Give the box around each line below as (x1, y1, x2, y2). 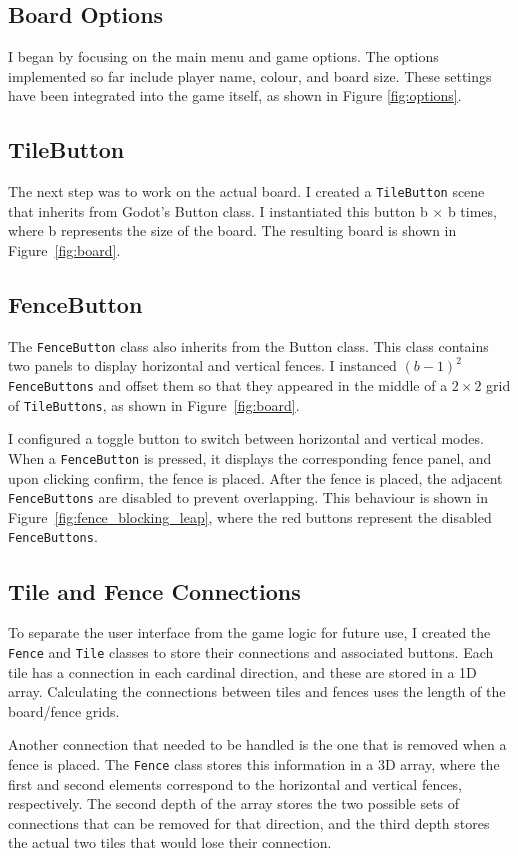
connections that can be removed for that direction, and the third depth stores (8, 812, 490, 833)
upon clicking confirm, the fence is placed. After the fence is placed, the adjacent (8, 467, 503, 488)
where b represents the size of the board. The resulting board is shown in (8, 220, 457, 241)
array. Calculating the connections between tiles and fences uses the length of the (8, 681, 506, 702)
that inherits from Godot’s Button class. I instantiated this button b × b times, (8, 200, 497, 221)
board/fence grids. (8, 700, 120, 721)
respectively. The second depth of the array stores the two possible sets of (8, 793, 460, 814)
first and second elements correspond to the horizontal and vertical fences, (8, 773, 463, 794)
